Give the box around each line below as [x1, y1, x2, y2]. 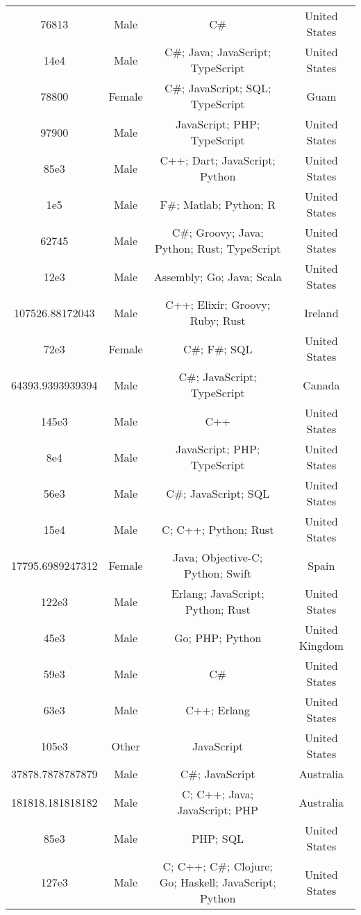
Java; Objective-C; [173, 549, 263, 565]
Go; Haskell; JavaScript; [159, 874, 276, 890]
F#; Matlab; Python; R [160, 196, 276, 212]
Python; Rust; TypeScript [154, 240, 281, 256]
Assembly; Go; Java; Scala [153, 268, 282, 285]
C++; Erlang [185, 701, 251, 718]
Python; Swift [184, 565, 252, 581]
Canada [303, 376, 340, 393]
